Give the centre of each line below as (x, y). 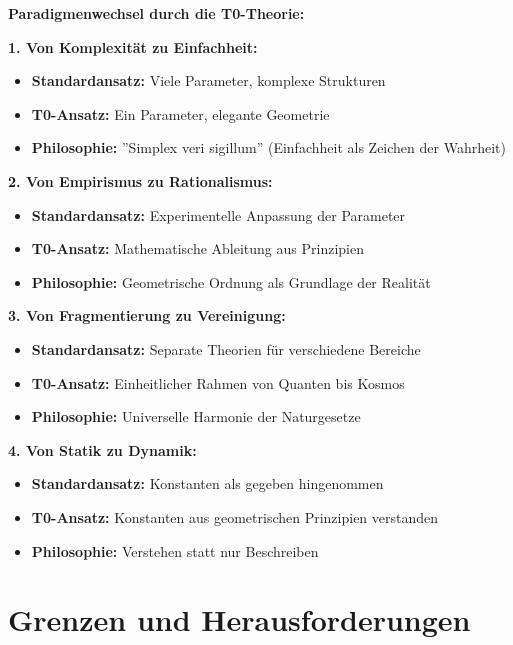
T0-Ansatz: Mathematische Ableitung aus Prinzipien (197, 248)
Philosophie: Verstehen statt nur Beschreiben (175, 550)
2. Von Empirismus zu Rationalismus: (140, 180)
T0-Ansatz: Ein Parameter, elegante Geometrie (180, 113)
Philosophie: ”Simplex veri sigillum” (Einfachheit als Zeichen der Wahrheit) (268, 147)
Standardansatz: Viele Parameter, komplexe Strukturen (208, 80)
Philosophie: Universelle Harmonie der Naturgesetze (196, 416)
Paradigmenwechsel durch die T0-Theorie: (156, 13)
